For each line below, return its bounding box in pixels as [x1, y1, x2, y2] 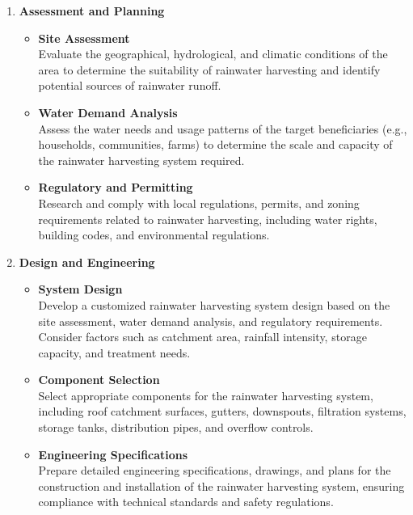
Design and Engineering [19, 253, 155, 270]
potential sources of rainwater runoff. [38, 77, 221, 94]
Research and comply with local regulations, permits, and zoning [38, 194, 360, 211]
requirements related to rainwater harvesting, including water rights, [38, 210, 377, 227]
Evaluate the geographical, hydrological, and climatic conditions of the [38, 45, 388, 62]
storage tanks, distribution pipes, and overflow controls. [38, 419, 314, 436]
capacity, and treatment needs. [38, 344, 191, 361]
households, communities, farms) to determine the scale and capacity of [38, 136, 393, 153]
